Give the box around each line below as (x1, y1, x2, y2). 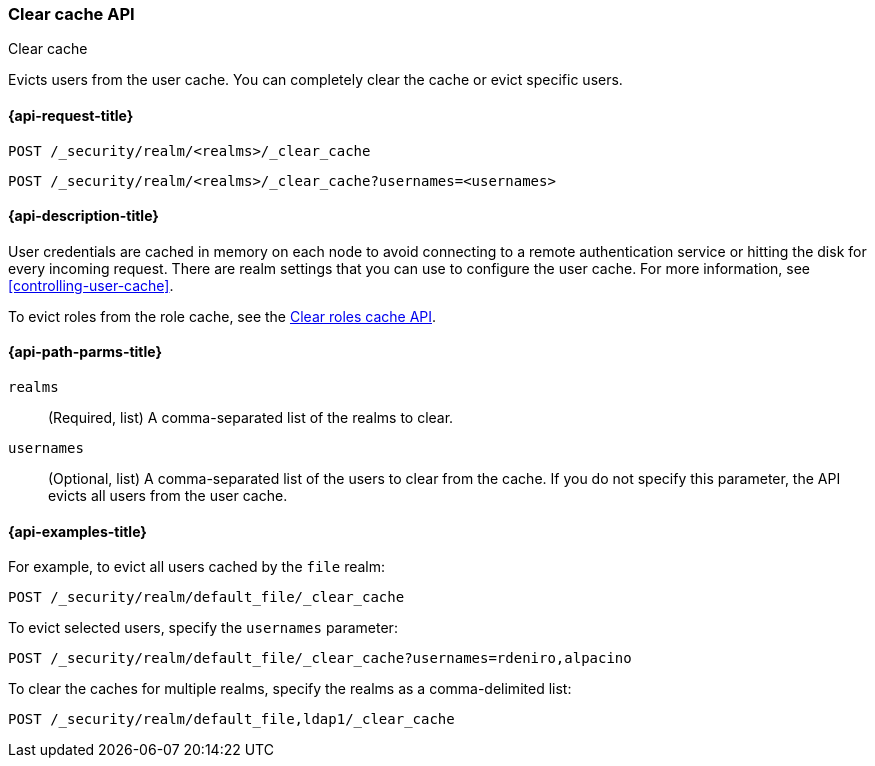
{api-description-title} (8, 207, 159, 225)
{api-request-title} (8, 106, 134, 124)
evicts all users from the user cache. (48, 487, 288, 505)
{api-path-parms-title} (8, 343, 163, 361)
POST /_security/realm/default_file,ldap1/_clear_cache (8, 711, 455, 728)
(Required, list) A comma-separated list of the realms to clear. (48, 409, 454, 427)
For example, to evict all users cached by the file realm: (8, 558, 386, 576)
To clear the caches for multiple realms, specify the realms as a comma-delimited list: (8, 680, 572, 698)
